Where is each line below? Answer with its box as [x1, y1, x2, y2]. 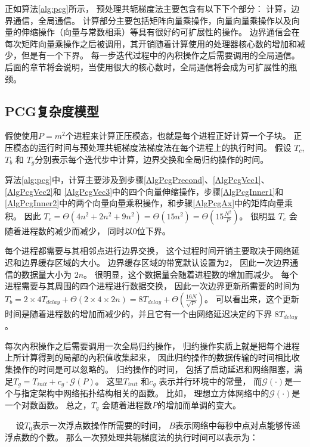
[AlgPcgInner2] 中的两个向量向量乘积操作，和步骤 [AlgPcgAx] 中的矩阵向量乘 [5, 197, 293, 209]
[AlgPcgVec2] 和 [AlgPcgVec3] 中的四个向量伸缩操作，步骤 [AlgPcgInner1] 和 [5, 185, 284, 197]
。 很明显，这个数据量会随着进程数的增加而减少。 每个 [83, 268, 298, 280]
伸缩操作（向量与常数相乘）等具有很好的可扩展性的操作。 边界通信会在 [21, 26, 300, 38]
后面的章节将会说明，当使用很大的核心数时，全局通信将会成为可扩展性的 [5, 60, 289, 73]
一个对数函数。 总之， [5, 398, 91, 411]
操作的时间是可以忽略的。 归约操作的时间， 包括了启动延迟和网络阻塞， [13, 362, 294, 375]
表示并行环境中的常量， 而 [159, 374, 262, 387]
